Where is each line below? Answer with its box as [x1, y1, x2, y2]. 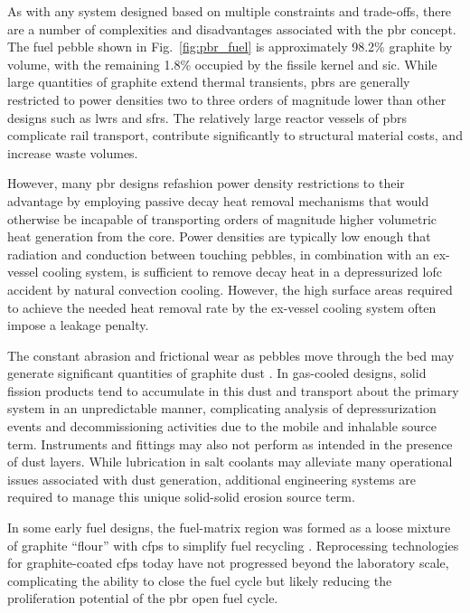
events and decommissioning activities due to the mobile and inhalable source [7, 417, 437, 436]
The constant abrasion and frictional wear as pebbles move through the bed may [7, 345, 455, 364]
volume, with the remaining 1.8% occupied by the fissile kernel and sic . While [7, 54, 437, 73]
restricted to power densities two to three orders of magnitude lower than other [7, 90, 446, 108]
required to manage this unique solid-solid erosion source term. [7, 487, 355, 506]
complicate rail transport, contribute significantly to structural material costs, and [7, 126, 463, 145]
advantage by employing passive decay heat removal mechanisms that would [7, 191, 429, 210]
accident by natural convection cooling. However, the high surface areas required [7, 279, 453, 298]
